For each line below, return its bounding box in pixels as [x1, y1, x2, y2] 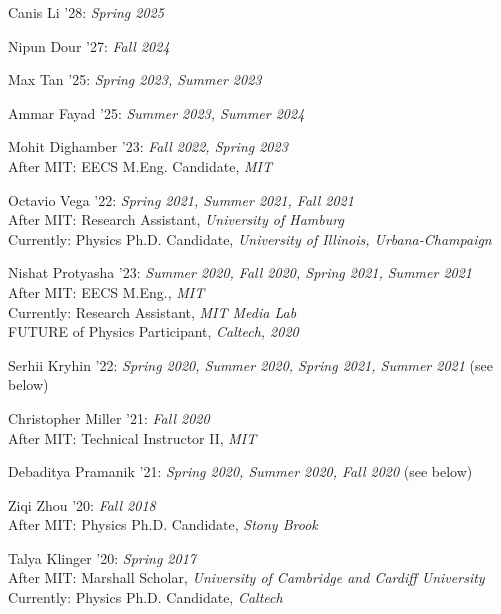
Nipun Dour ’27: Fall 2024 [8, 35, 170, 56]
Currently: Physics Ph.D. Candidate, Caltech [8, 587, 283, 608]
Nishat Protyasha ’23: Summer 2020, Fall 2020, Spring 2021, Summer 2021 [8, 262, 473, 283]
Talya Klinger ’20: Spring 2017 [8, 547, 196, 568]
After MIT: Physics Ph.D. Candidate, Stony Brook [8, 514, 318, 535]
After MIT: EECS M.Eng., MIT [8, 281, 205, 302]
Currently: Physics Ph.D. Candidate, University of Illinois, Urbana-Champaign [8, 228, 492, 249]
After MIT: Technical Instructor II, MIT [8, 427, 257, 448]
